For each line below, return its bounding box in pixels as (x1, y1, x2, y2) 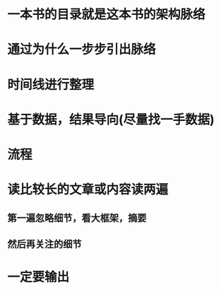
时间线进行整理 (7, 76, 95, 93)
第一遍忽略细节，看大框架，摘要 (7, 211, 147, 224)
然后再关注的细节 (7, 238, 82, 250)
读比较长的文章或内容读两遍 (7, 182, 169, 198)
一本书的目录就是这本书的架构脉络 (7, 6, 206, 23)
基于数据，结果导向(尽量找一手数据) (7, 111, 215, 127)
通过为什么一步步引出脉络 (7, 42, 157, 57)
